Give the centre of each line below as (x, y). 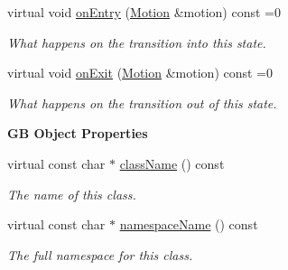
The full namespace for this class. (100, 254)
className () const (172, 163)
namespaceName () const (189, 224)
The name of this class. (72, 194)
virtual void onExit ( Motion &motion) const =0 (140, 73)
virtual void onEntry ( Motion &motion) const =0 (144, 12)
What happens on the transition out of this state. (142, 102)
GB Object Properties (78, 133)
